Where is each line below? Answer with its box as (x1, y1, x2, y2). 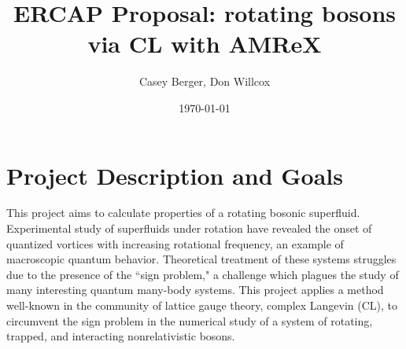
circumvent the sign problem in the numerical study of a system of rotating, (6, 312, 373, 329)
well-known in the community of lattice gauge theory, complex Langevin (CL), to (6, 297, 398, 313)
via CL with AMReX (87, 28, 322, 60)
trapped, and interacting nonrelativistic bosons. (6, 328, 235, 344)
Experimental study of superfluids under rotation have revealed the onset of (6, 220, 372, 237)
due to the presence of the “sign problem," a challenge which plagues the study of (6, 266, 399, 282)
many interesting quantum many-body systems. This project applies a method (6, 281, 384, 298)
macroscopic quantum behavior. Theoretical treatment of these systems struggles (6, 251, 397, 267)
